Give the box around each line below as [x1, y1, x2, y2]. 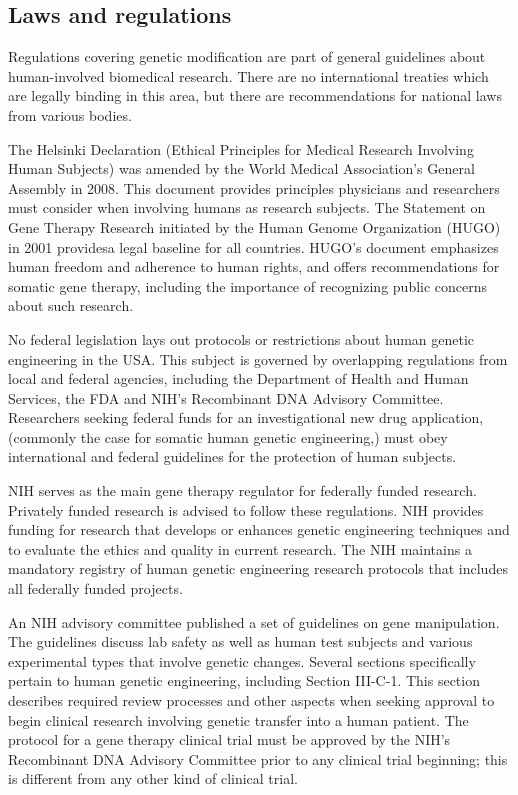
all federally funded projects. [8, 578, 183, 599]
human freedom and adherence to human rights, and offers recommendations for [8, 256, 500, 277]
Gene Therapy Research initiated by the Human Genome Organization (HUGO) [8, 216, 501, 237]
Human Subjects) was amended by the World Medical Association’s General [8, 158, 475, 179]
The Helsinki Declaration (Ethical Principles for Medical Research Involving [8, 138, 474, 159]
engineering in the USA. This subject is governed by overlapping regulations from [8, 348, 508, 369]
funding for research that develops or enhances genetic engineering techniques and [8, 519, 510, 540]
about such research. [8, 295, 134, 316]
